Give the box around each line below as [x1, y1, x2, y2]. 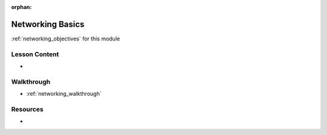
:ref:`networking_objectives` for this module [11, 35, 121, 42]
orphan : [11, 4, 32, 10]
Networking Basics [11, 19, 85, 30]
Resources [11, 105, 44, 113]
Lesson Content [11, 50, 59, 58]
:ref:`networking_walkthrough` [26, 90, 102, 98]
